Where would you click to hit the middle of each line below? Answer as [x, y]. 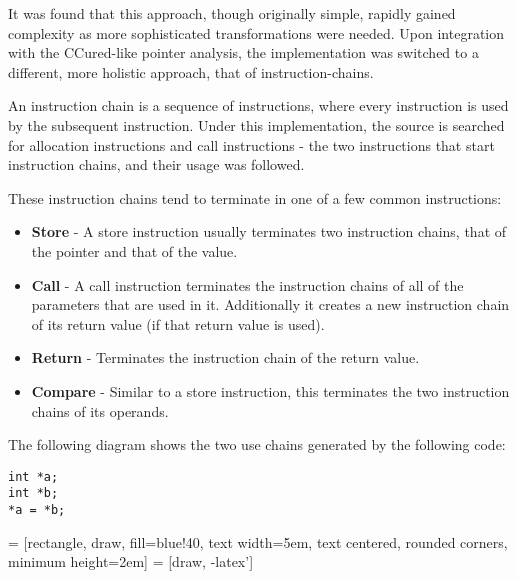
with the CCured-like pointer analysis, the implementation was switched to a [243, 52]
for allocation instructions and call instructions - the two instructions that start [251, 144]
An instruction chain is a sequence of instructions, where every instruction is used [258, 105]
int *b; [33, 493]
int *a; [33, 476]
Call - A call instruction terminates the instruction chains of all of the [247, 284]
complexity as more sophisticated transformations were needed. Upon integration [256, 32]
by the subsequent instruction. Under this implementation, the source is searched [256, 124]
